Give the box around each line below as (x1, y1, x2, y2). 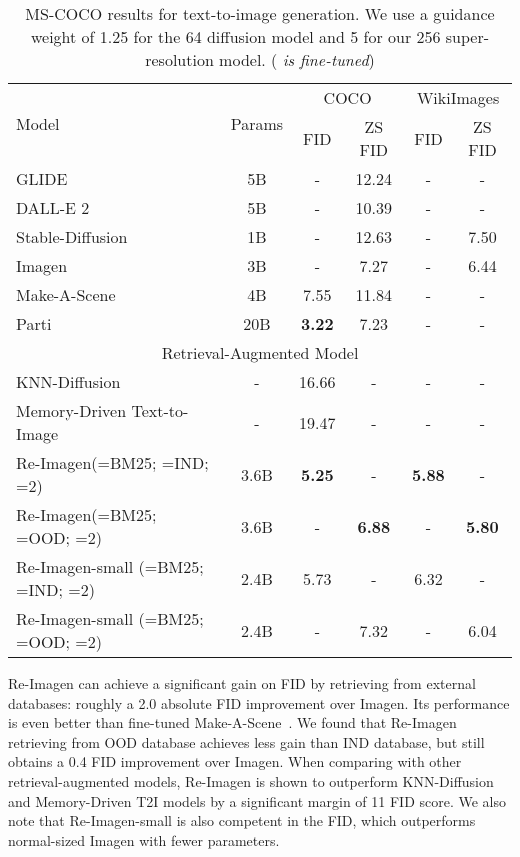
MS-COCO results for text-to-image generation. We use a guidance (25, 2, 495, 25)
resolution (145, 48, 214, 71)
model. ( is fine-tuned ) (219, 48, 375, 71)
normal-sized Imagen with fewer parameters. (8, 829, 280, 850)
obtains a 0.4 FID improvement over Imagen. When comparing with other (8, 751, 462, 772)
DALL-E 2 (16, 196, 90, 219)
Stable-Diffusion (16, 225, 128, 248)
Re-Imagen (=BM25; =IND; (16, 451, 209, 474)
